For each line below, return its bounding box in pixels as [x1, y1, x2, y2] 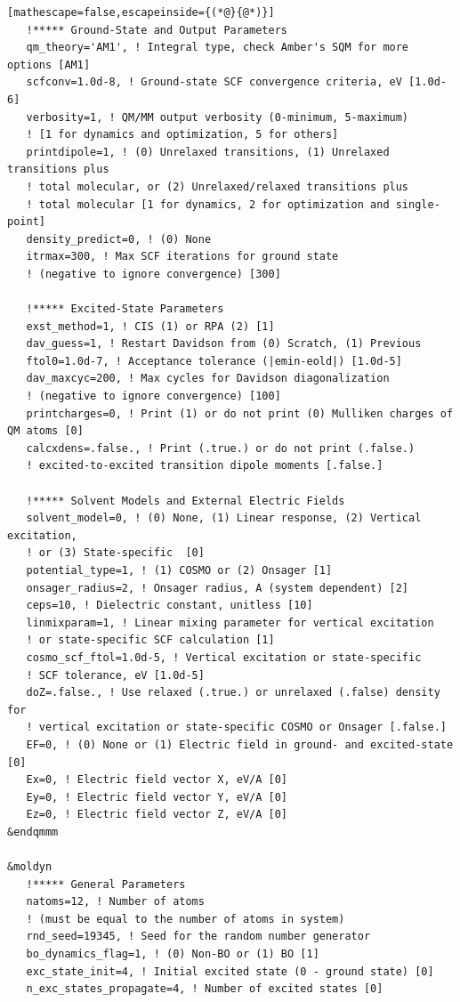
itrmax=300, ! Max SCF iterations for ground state [26, 250, 339, 263]
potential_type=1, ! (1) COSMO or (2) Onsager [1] [26, 564, 333, 577]
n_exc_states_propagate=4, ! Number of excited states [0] [26, 982, 383, 996]
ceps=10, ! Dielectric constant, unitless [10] [26, 599, 313, 612]
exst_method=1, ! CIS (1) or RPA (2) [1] [26, 319, 275, 333]
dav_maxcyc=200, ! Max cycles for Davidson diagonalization [26, 372, 390, 385]
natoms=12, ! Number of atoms [26, 895, 205, 909]
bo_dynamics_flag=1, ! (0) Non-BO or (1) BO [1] [26, 948, 319, 961]
